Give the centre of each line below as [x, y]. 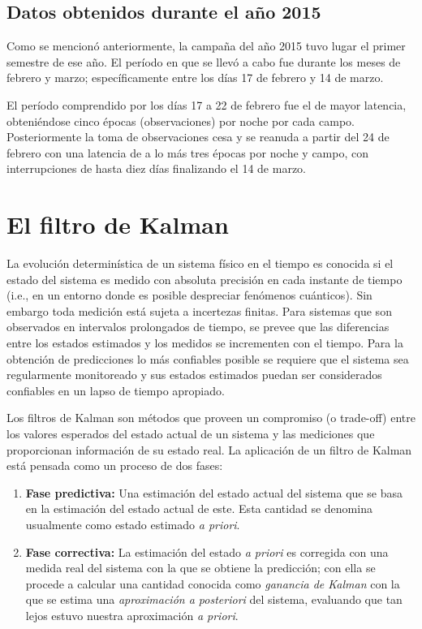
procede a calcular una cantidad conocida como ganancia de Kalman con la [213, 583]
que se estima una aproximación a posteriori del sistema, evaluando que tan [214, 599]
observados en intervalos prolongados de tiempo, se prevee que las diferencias [198, 327]
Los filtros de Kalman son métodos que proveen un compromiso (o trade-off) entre [211, 418]
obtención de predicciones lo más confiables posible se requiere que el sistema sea [208, 358]
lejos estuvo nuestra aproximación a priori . [132, 615]
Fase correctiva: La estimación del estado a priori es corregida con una [207, 551]
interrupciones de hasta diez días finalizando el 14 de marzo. [157, 168]
